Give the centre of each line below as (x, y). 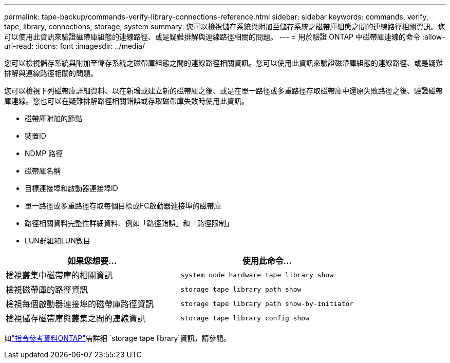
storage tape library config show (245, 318)
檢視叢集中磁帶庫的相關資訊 (59, 275)
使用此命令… (267, 261)
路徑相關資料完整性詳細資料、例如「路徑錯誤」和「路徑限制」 (129, 223)
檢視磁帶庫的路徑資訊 (47, 290)
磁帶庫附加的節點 (53, 118)
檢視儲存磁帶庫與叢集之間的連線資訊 (76, 318)
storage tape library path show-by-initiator (267, 303)
